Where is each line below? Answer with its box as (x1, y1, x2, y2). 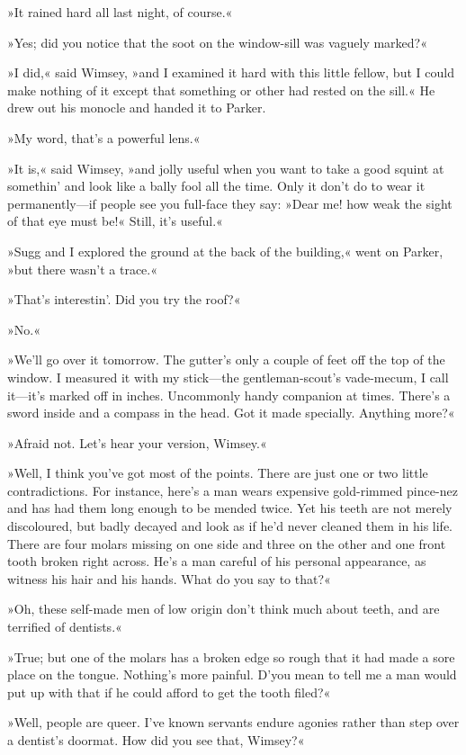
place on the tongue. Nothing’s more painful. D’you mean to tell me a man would (7, 665, 457, 684)
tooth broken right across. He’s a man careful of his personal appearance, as (7, 552, 426, 571)
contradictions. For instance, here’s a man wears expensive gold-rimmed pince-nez (7, 481, 458, 499)
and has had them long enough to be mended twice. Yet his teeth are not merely (7, 499, 453, 517)
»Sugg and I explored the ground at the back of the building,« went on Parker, (7, 241, 444, 260)
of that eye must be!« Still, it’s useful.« (7, 211, 223, 230)
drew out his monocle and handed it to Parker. (7, 98, 266, 117)
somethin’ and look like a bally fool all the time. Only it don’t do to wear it (7, 176, 426, 195)
